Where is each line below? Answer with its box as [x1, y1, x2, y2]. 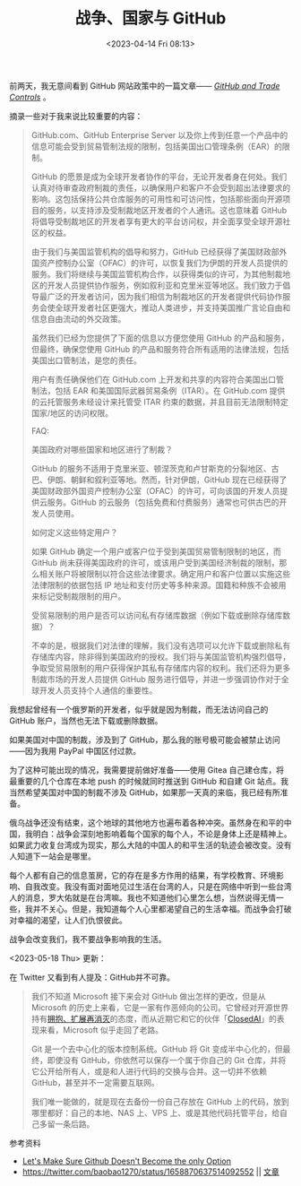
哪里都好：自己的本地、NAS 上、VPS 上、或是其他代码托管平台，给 [30, 1107, 280, 1118]
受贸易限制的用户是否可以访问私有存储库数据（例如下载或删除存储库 [30, 610, 283, 620]
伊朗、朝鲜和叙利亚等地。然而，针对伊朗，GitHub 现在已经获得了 [47, 474, 288, 485]
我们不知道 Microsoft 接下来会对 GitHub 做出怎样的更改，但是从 [30, 991, 266, 1001]
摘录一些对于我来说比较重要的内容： [9, 110, 143, 121]
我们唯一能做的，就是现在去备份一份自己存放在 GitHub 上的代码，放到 [30, 1095, 289, 1107]
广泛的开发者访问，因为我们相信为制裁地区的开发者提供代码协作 [47, 290, 283, 301]
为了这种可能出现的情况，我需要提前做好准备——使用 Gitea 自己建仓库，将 [9, 764, 285, 775]
